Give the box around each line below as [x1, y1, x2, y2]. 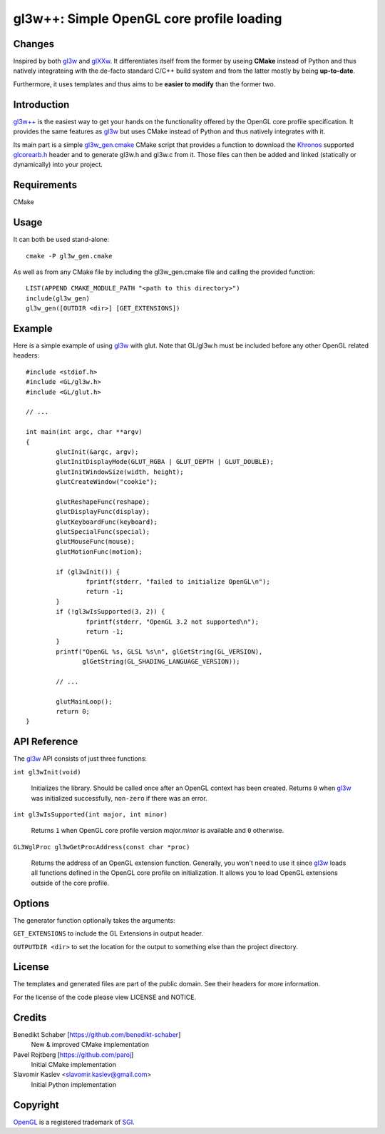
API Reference [13, 736, 78, 748]
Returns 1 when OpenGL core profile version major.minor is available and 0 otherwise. [31, 826, 284, 835]
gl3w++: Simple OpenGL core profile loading [13, 11, 282, 26]
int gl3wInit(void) [13, 768, 81, 776]
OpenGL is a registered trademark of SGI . [13, 1118, 135, 1126]
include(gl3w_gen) [26, 294, 91, 303]
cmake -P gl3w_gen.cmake [26, 252, 113, 260]
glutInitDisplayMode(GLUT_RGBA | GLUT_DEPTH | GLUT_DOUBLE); [56, 457, 274, 466]
